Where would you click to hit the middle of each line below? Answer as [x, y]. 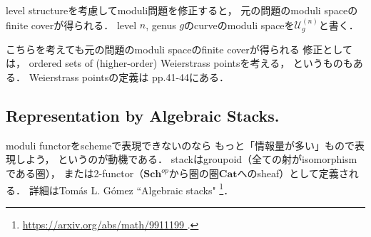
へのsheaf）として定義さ [293, 173]
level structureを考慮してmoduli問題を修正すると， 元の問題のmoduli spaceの [182, 10]
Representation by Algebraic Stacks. [143, 115]
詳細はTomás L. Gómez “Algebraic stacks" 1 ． [131, 189]
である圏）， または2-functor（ [75, 173]
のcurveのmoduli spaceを [239, 25]
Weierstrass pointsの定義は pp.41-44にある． [129, 77]
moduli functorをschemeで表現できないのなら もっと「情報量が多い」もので [180, 145]
